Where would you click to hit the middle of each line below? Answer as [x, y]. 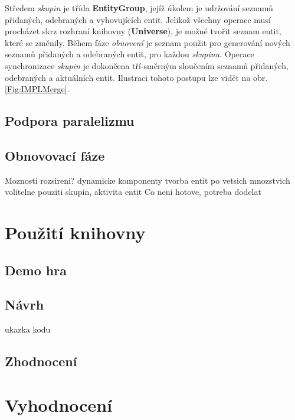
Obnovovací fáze [55, 155]
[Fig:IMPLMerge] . [37, 89]
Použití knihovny [75, 232]
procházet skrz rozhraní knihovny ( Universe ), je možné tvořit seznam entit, [143, 31]
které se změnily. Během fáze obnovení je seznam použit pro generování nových [147, 42]
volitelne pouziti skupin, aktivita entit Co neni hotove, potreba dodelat [133, 192]
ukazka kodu [28, 329]
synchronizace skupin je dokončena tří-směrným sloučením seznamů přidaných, [147, 65]
